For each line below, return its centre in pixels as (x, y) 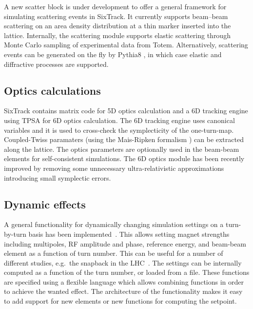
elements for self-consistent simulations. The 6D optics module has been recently (124, 158)
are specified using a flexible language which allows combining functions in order (124, 281)
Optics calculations (52, 90)
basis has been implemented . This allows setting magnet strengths (129, 234)
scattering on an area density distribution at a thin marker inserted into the (117, 26)
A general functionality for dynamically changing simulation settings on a (114, 224)
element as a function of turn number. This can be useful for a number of (114, 253)
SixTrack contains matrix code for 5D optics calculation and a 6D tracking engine (126, 111)
